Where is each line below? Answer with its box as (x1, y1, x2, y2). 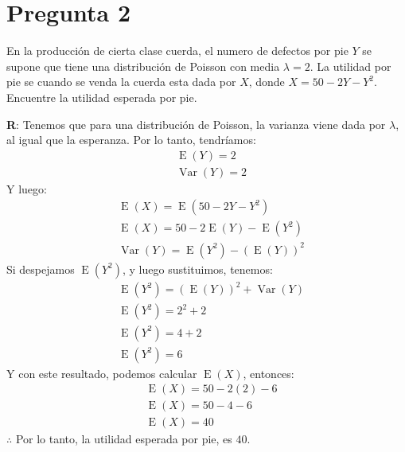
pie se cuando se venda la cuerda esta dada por (6, 73, 236, 90)
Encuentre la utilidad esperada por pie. (6, 88, 197, 105)
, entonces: (243, 364, 294, 381)
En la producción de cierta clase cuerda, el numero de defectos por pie (6, 42, 349, 59)
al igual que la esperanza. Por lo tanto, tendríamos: (6, 131, 256, 148)
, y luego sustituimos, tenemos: (122, 260, 273, 277)
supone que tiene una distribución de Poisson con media (6, 57, 280, 74)
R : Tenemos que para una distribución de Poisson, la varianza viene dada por (6, 115, 386, 132)
